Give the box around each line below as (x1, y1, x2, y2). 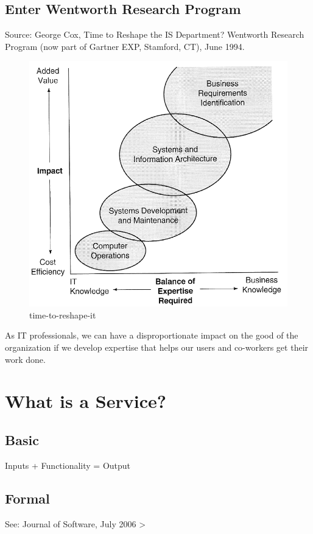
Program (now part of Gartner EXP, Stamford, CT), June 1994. (5, 40, 245, 52)
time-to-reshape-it (29, 308, 96, 321)
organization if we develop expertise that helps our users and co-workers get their (5, 341, 309, 354)
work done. (5, 353, 46, 365)
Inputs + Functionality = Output (5, 458, 131, 471)
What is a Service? (5, 388, 166, 413)
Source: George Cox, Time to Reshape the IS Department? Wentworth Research (5, 28, 304, 41)
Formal (5, 488, 50, 507)
